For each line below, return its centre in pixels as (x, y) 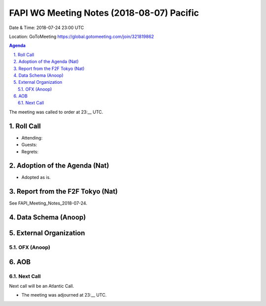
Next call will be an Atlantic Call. (42, 286)
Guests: (29, 145)
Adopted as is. (36, 177)
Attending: (32, 137)
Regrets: (30, 152)
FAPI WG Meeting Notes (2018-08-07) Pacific (104, 13)
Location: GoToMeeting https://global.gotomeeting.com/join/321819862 (82, 36)
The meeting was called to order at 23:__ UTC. (56, 112)
